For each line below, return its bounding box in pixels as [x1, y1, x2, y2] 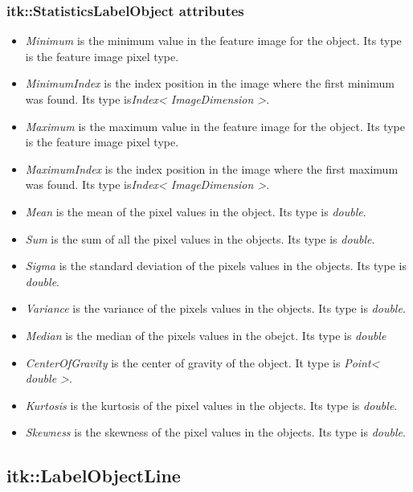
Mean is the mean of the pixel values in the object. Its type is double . [25, 203, 366, 219]
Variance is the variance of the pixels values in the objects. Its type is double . [25, 300, 406, 317]
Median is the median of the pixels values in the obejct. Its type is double [25, 326, 386, 343]
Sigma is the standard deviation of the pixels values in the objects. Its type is [25, 257, 407, 274]
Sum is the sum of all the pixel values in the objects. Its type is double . [25, 230, 375, 247]
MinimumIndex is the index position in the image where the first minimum [25, 75, 395, 92]
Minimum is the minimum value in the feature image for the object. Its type [25, 32, 402, 49]
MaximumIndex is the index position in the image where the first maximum [25, 160, 399, 177]
